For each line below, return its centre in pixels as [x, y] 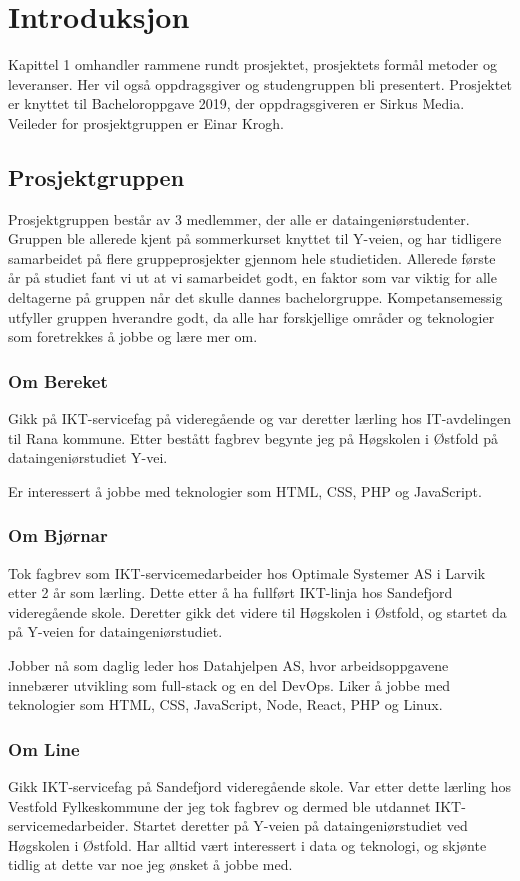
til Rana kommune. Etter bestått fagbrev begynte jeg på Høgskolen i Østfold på [253, 437]
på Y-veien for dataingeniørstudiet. [115, 631]
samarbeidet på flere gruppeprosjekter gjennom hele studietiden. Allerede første [252, 257]
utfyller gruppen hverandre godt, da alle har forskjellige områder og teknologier [251, 316]
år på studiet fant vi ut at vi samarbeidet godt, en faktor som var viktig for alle [252, 277]
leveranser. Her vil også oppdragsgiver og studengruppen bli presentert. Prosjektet [260, 83]
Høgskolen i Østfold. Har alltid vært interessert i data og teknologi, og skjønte [247, 844]
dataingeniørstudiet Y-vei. [88, 457]
